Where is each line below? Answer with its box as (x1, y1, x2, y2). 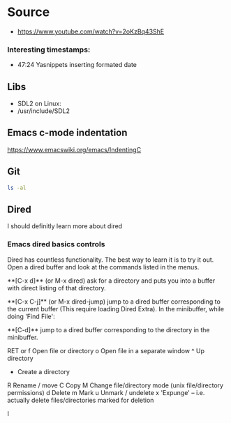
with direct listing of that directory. (7, 283, 106, 292)
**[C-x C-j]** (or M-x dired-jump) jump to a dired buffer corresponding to (7, 297, 221, 306)
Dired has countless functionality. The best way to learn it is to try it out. (7, 255, 214, 264)
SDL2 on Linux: (17, 99, 61, 108)
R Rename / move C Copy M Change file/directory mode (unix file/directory (7, 381, 224, 389)
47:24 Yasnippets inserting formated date (17, 61, 137, 69)
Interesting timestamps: (7, 45, 91, 54)
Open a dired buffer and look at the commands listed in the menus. (7, 262, 200, 271)
